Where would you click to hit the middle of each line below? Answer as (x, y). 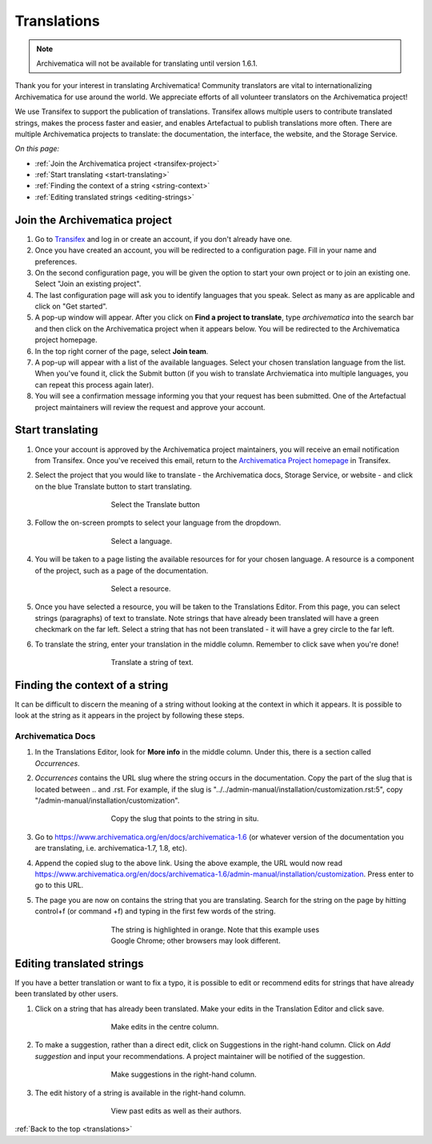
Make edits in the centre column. (165, 1026)
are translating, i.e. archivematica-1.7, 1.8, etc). (111, 848)
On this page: (37, 149)
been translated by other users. (67, 994)
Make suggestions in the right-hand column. (184, 1074)
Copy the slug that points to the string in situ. (185, 819)
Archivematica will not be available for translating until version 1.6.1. (147, 63)
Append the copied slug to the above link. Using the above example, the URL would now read (189, 863)
